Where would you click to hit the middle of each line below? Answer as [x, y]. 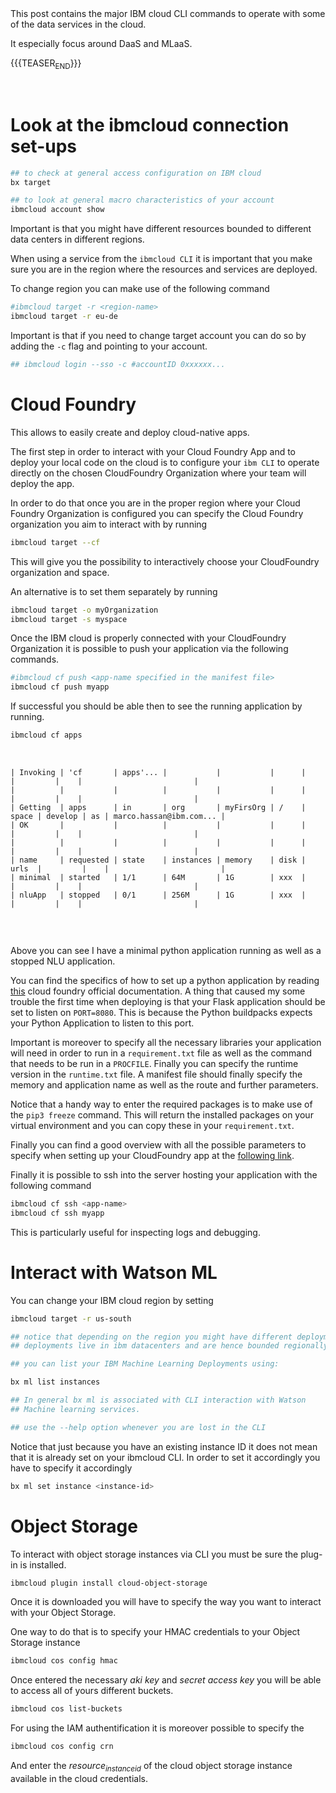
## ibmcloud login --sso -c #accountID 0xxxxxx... [118, 364]
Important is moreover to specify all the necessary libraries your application [166, 1043]
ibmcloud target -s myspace [69, 619]
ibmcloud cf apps [46, 735]
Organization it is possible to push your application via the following [149, 649]
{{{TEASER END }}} [46, 64]
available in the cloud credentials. [79, 1778]
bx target [31, 182]
